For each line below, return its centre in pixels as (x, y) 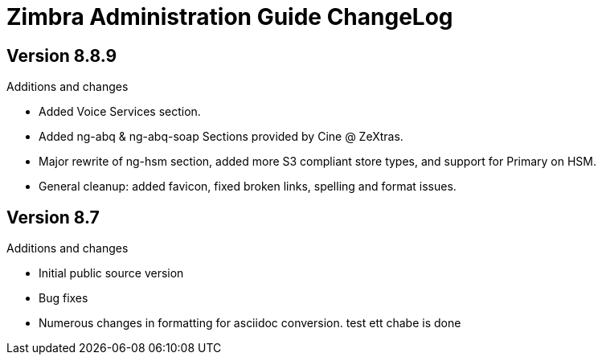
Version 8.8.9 (62, 55)
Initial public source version (111, 273)
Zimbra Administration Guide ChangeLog (230, 17)
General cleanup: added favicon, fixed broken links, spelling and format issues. (248, 187)
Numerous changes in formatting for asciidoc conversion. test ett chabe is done (250, 323)
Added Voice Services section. (120, 112)
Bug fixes (63, 298)
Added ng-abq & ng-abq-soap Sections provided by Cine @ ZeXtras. (221, 137)
